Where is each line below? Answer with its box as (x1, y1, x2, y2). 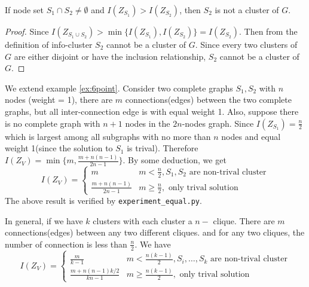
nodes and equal (221, 130, 281, 142)
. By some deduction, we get (123, 154, 227, 166)
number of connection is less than (5, 237, 127, 250)
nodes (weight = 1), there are (5, 93, 113, 106)
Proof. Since (5, 25, 49, 37)
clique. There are (213, 214, 275, 227)
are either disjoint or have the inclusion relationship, (14, 50, 206, 62)
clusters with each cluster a (93, 214, 192, 227)
